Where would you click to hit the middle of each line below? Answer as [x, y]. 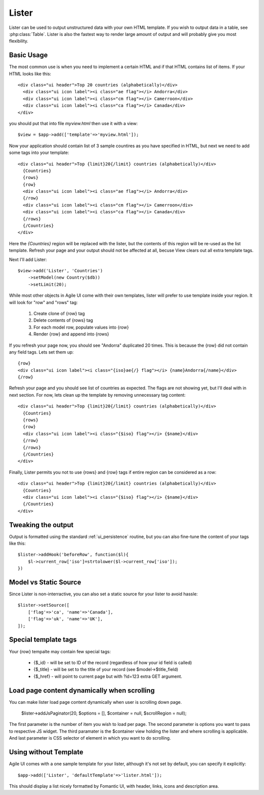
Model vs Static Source [45, 582]
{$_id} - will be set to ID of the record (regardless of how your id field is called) [113, 663]
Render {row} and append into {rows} [71, 334]
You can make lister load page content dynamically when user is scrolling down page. [95, 702]
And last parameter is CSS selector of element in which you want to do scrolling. [90, 738]
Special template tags [43, 640]
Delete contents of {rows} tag [63, 320]
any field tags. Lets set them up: [41, 352]
